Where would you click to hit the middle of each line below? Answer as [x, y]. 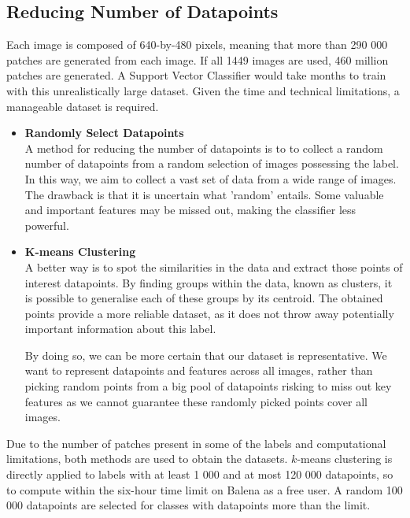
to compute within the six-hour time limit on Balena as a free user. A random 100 [205, 489]
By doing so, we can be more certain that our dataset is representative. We [206, 355]
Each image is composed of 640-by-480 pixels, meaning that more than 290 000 [197, 44]
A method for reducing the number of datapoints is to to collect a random [204, 148]
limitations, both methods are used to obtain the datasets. [147, 459]
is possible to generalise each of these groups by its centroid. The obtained [204, 298]
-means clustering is [345, 459]
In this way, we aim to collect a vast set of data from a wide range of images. [211, 178]
